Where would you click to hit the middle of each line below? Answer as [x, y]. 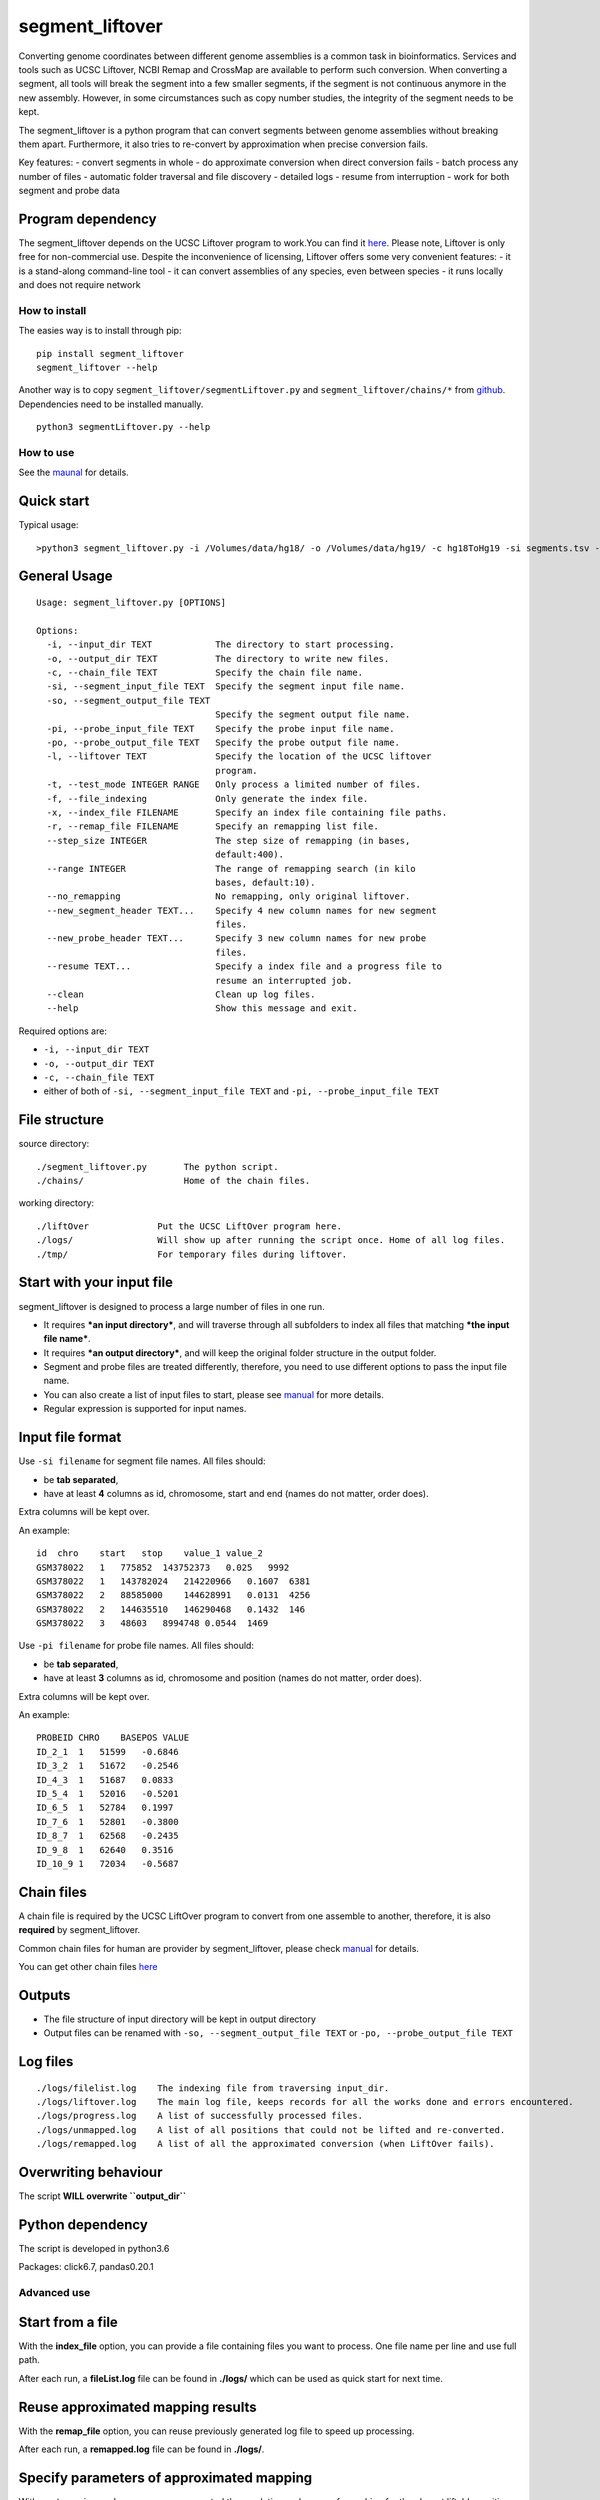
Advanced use [54, 2293]
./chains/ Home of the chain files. [173, 1181]
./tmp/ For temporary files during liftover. [192, 1254]
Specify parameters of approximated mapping [165, 2477]
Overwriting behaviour [90, 2172]
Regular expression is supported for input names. [145, 1409]
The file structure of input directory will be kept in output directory [180, 2019]
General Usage [66, 576]
